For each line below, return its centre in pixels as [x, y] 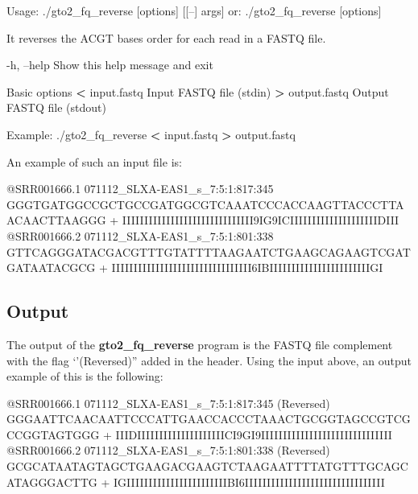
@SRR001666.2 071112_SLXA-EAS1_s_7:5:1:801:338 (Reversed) [168, 450]
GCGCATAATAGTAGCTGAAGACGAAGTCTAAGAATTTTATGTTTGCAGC [207, 466]
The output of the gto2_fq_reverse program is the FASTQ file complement [200, 344]
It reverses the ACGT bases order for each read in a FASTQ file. [166, 37]
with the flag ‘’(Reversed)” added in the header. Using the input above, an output [209, 360]
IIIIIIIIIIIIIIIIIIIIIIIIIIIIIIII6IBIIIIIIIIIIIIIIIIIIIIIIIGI [247, 268]
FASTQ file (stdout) [56, 107]
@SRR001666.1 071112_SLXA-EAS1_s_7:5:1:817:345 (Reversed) [168, 403]
